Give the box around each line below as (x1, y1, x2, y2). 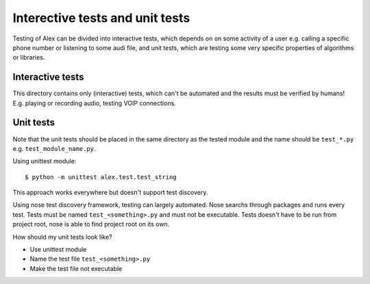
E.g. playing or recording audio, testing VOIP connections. (12, 99, 176, 107)
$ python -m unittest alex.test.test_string (25, 173, 177, 181)
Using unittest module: (12, 157, 77, 165)
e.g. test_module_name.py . (12, 144, 96, 152)
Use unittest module (29, 246, 87, 254)
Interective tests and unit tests (12, 10, 190, 25)
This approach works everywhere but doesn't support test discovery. (12, 189, 208, 197)
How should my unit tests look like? (12, 233, 112, 241)
